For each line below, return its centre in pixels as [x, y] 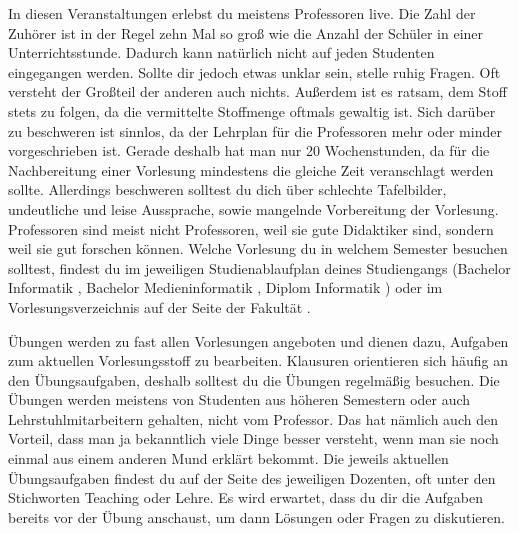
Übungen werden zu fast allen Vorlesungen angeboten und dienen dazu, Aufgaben [258, 340]
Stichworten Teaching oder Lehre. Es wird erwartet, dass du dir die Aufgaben [245, 497]
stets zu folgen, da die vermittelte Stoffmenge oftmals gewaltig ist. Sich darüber [252, 110]
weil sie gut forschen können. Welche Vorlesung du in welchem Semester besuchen [258, 248]
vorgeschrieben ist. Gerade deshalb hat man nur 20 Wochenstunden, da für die [249, 150]
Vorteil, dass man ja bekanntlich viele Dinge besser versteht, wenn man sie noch [253, 438]
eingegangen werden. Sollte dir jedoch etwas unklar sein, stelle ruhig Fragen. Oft [254, 71]
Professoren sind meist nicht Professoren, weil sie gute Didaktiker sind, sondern [251, 228]
